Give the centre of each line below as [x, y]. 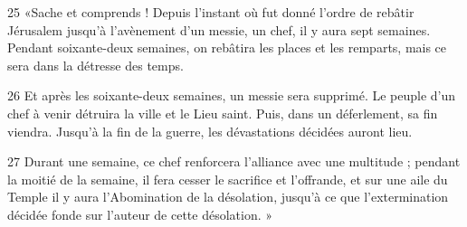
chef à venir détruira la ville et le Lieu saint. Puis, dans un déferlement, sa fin [223, 113]
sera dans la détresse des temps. [95, 65]
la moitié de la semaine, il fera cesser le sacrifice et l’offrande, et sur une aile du [228, 179]
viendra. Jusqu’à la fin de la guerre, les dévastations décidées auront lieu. [210, 131]
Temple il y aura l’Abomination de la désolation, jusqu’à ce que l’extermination [228, 197]
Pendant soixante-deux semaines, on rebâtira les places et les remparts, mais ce [227, 47]
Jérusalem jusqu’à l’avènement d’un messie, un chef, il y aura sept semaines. [219, 29]
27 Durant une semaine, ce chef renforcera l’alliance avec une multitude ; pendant [234, 161]
